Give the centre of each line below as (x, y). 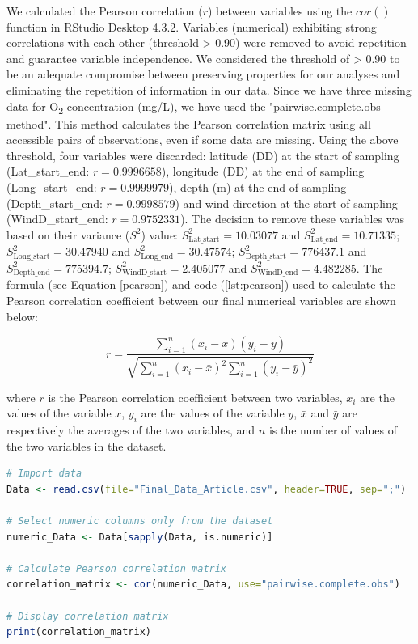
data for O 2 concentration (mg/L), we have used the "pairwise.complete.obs (194, 107)
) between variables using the (280, 11)
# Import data (44, 474)
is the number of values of (333, 430)
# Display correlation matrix (88, 616)
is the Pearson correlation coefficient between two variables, (195, 397)
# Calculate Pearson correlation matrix (117, 568)
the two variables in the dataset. (87, 445)
